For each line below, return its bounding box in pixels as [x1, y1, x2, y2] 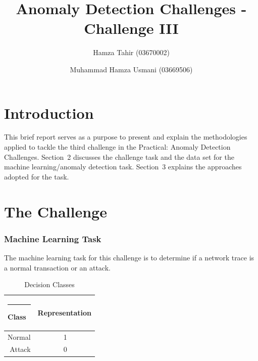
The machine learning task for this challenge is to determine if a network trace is [4, 252, 254, 262]
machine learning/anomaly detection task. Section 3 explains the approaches [4, 161, 242, 172]
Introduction [4, 102, 94, 123]
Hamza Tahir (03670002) [93, 47, 170, 58]
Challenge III [84, 18, 179, 38]
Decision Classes [24, 279, 75, 290]
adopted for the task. [4, 171, 69, 182]
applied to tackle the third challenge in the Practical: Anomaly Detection [4, 142, 231, 152]
